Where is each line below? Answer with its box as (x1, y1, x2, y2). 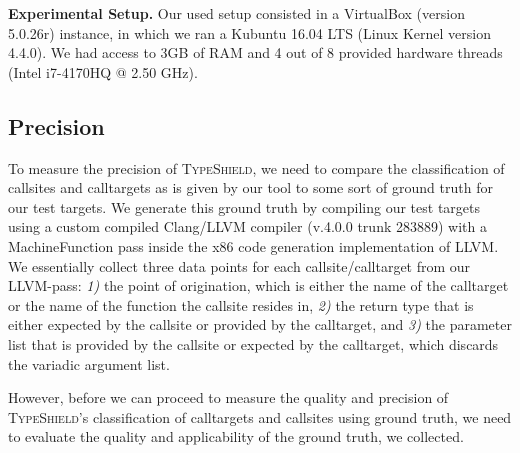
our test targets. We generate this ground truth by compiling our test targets (8, 196, 480, 217)
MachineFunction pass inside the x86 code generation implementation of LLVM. (8, 235, 499, 256)
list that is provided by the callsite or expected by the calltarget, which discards (8, 333, 499, 354)
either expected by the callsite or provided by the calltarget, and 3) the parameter (8, 314, 512, 335)
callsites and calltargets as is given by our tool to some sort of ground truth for (8, 177, 493, 198)
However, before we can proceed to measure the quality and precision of (8, 387, 449, 408)
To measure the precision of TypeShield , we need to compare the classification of (8, 157, 505, 178)
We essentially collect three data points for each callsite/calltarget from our (8, 255, 471, 276)
